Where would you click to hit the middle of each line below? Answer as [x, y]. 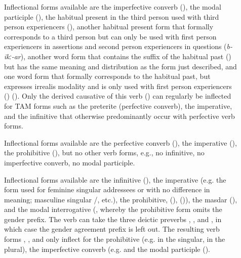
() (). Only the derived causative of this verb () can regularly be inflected [118, 96]
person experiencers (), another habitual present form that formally [109, 27]
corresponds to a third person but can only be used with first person [110, 36]
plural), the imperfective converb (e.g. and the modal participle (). [107, 249]
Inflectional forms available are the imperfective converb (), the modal [113, 7]
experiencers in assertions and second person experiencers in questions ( [115, 46]
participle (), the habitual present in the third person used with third [112, 16]
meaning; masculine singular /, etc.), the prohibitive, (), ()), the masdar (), [121, 199]
